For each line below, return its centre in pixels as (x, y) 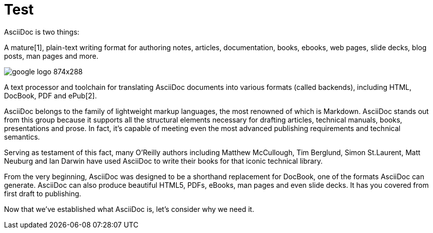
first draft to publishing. (43, 193)
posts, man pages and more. (51, 56)
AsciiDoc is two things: (42, 32)
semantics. (22, 137)
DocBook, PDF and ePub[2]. (50, 95)
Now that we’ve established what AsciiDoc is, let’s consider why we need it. (129, 209)
